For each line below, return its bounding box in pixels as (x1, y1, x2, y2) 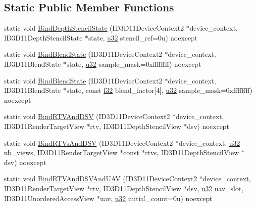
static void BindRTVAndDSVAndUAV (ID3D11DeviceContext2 (4, 173, 197, 184)
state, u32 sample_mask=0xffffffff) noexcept (66, 58, 202, 69)
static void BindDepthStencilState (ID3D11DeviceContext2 (4, 23, 184, 33)
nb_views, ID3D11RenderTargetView (4, 147, 118, 158)
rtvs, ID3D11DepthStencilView (145, 147, 239, 158)
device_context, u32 (178, 137, 240, 148)
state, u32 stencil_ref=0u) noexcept (88, 32, 198, 42)
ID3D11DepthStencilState (4, 32, 83, 42)
